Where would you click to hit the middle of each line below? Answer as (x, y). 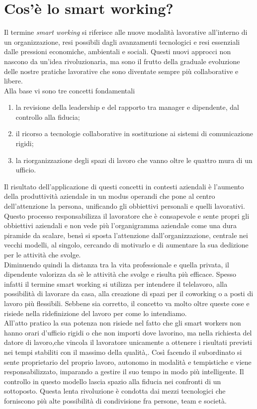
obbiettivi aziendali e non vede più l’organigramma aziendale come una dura (120, 225)
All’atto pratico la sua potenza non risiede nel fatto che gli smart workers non (123, 323)
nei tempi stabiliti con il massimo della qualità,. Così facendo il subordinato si (123, 352)
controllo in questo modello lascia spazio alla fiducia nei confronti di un (113, 381)
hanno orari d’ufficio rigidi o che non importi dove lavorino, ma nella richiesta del (128, 332)
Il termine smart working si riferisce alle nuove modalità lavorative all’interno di (126, 32)
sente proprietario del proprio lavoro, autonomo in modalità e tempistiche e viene (128, 362)
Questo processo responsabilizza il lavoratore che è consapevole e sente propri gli (127, 215)
